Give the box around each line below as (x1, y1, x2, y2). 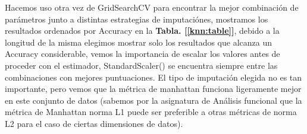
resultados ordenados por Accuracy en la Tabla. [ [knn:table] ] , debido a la (5, 24, 280, 37)
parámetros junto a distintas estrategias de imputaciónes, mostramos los (5, 12, 268, 25)
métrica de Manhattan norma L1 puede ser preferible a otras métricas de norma (5, 106, 297, 118)
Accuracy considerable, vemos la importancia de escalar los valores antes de (5, 47, 280, 60)
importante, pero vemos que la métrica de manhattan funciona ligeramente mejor (5, 82, 302, 95)
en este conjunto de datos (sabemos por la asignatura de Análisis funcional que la (5, 94, 302, 106)
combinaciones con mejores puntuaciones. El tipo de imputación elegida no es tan (5, 71, 302, 83)
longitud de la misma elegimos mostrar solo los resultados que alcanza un (5, 36, 272, 48)
